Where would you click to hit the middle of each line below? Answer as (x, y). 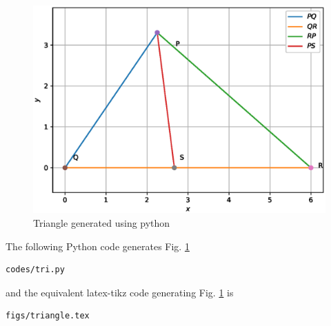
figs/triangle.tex (48, 316)
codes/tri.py (35, 270)
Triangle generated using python (102, 223)
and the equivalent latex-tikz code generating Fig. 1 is (120, 292)
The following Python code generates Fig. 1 (98, 246)
